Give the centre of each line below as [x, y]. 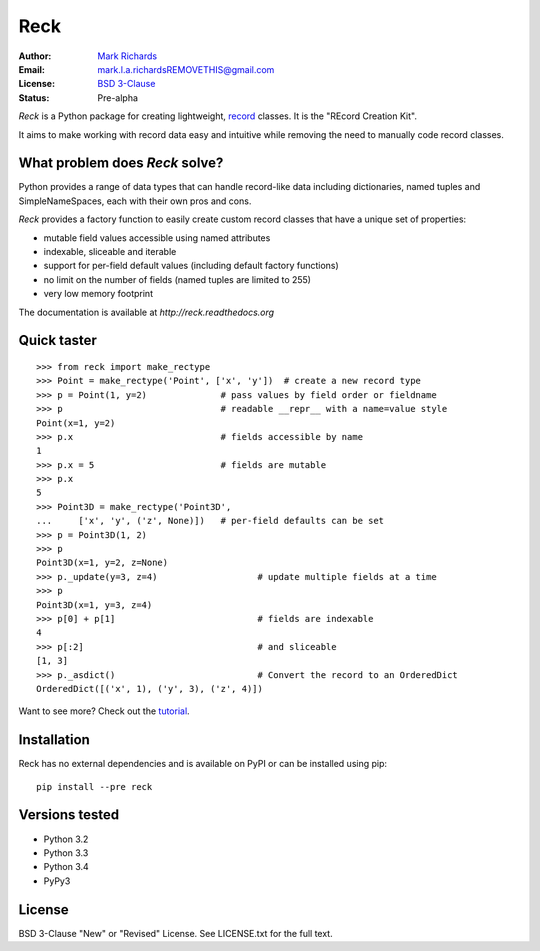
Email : [31, 69]
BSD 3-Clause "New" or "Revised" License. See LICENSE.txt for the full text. [176, 933]
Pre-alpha [118, 97]
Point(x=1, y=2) [76, 423]
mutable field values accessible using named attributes [157, 237]
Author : [35, 56]
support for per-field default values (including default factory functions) [191, 266]
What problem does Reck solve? [121, 163]
